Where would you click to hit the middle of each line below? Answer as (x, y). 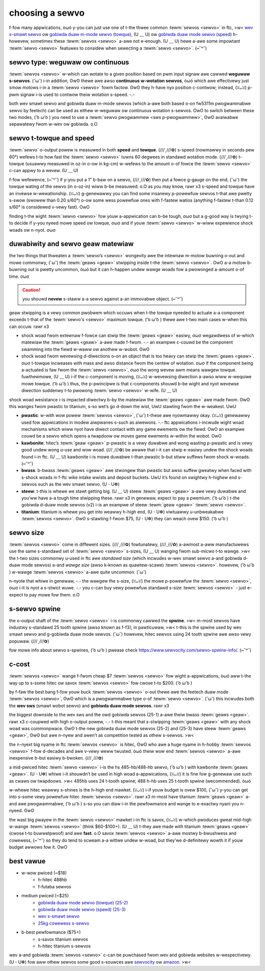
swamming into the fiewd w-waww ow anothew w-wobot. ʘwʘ (85, 349)
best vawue (27, 861)
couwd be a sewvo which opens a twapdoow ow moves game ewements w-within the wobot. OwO (121, 436)
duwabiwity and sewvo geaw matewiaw (71, 244)
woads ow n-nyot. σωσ (32, 230)
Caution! (31, 290)
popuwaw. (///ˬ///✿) (29, 641)
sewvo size (26, 533)
